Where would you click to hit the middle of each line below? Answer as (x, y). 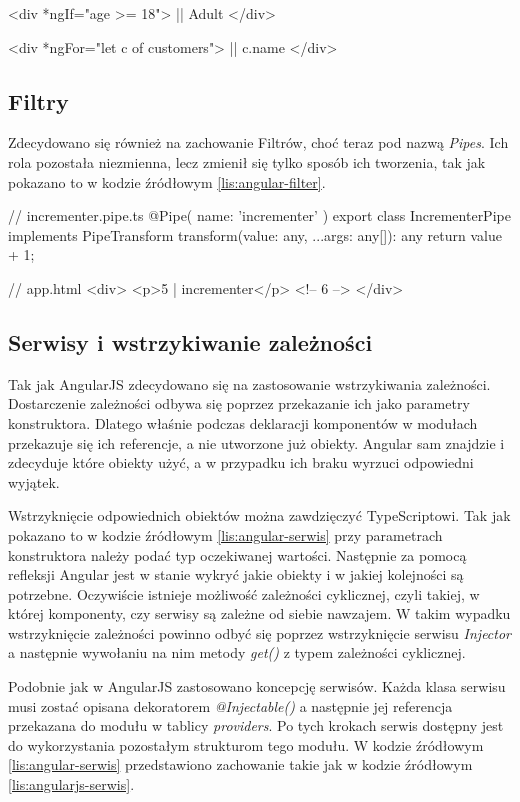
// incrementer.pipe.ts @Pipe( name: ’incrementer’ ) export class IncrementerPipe (259, 215)
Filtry (38, 100)
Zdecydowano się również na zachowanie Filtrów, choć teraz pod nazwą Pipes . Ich (258, 142)
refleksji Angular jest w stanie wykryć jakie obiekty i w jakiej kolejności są (236, 574)
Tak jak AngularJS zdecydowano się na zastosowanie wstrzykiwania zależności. (249, 383)
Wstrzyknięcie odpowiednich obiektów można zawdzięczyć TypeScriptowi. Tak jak (259, 515)
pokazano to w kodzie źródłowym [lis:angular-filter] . (167, 181)
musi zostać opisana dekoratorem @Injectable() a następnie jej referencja (230, 705)
